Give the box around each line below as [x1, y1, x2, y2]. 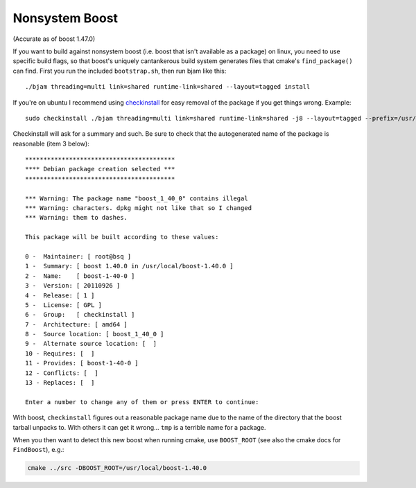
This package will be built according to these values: [25, 233, 219, 241]
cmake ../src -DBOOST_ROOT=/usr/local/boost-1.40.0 [27, 464, 207, 472]
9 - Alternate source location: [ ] [25, 340, 157, 348]
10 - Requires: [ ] [25, 349, 95, 357]
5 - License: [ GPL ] [25, 301, 103, 308]
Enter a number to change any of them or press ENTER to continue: [25, 398, 259, 406]
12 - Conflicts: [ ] [25, 369, 98, 377]
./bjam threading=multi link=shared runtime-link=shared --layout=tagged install [25, 83, 311, 91]
